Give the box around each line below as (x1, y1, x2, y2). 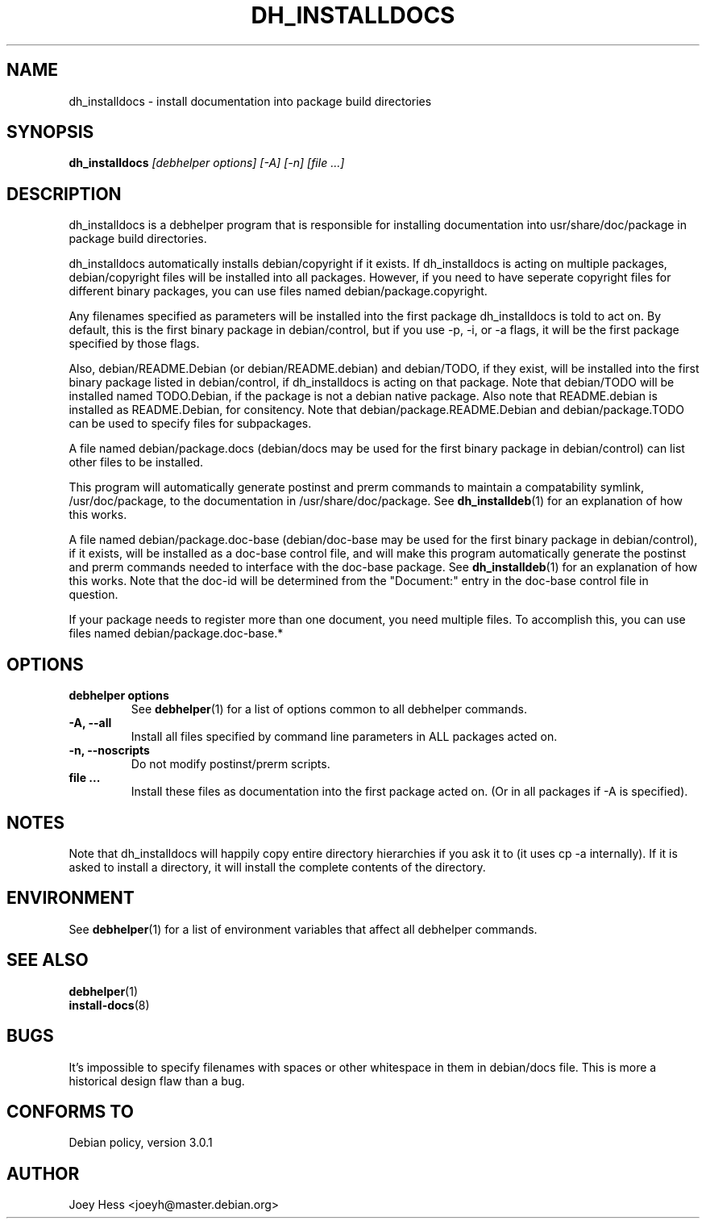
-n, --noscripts (69, 743, 150, 758)
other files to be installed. (69, 455, 204, 470)
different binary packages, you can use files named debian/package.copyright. (69, 284, 488, 299)
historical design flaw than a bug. (69, 1073, 245, 1088)
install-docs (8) (69, 997, 150, 1012)
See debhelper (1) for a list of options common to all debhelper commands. (131, 702, 527, 717)
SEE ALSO (6, 950, 89, 971)
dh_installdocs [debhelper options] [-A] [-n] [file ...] (69, 156, 345, 170)
